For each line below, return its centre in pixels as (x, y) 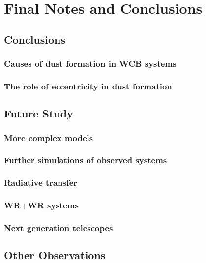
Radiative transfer (41, 183)
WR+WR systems (41, 205)
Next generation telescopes (59, 227)
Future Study (39, 113)
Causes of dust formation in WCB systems (90, 64)
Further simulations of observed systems (86, 160)
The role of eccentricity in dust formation (88, 86)
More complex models (49, 137)
